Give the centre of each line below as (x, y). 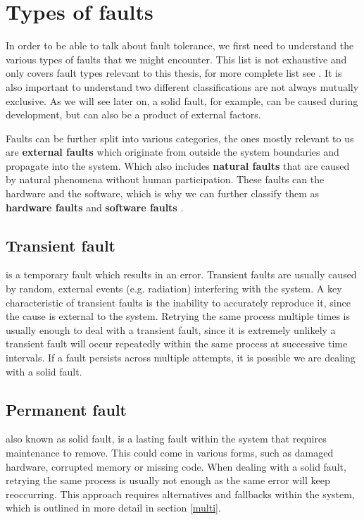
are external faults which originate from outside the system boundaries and (172, 152)
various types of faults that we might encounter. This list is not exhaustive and (176, 59)
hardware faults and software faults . (95, 207)
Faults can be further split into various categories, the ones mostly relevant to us (180, 138)
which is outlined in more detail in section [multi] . (113, 508)
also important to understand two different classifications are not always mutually (182, 86)
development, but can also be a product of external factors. (133, 114)
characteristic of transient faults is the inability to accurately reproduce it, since (178, 302)
